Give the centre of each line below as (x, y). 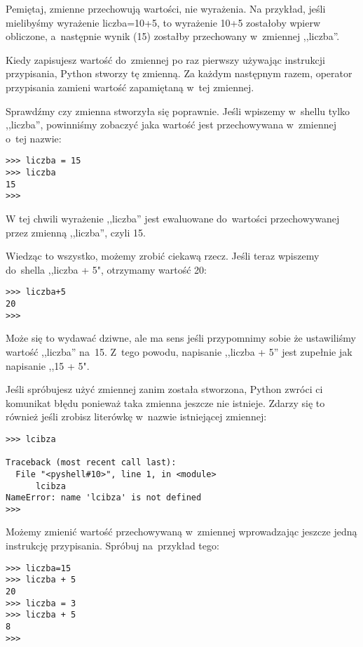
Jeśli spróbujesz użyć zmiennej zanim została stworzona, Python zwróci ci (164, 389)
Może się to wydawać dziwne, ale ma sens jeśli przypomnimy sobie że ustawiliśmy (181, 338)
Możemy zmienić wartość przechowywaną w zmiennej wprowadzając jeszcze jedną (181, 532)
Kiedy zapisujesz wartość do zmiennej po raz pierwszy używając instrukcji (165, 59)
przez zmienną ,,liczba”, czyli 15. (76, 232)
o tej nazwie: (34, 138)
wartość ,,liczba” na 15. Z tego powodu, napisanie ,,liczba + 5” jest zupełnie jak (179, 351)
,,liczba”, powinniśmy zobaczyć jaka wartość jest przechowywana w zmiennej (171, 125)
